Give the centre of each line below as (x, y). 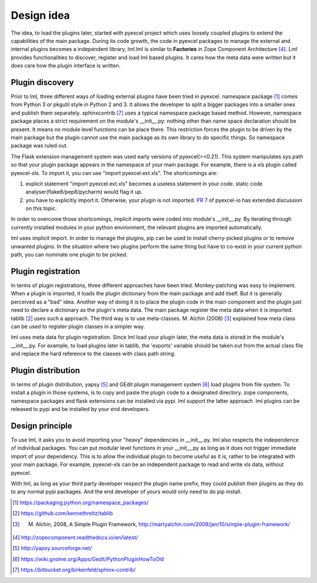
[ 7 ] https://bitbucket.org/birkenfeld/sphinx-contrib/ (74, 570)
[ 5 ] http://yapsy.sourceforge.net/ (52, 548)
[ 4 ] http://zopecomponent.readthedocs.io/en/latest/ (75, 537)
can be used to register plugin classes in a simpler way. (78, 326)
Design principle (42, 426)
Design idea (41, 15)
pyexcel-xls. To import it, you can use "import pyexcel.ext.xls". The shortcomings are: (114, 173)
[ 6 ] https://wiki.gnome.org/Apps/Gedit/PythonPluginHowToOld (88, 559)
